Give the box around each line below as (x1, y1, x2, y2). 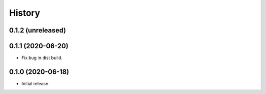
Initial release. (21, 80, 50, 86)
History (9, 7, 40, 18)
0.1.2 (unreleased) (9, 26, 66, 34)
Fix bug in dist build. (21, 55, 63, 61)
